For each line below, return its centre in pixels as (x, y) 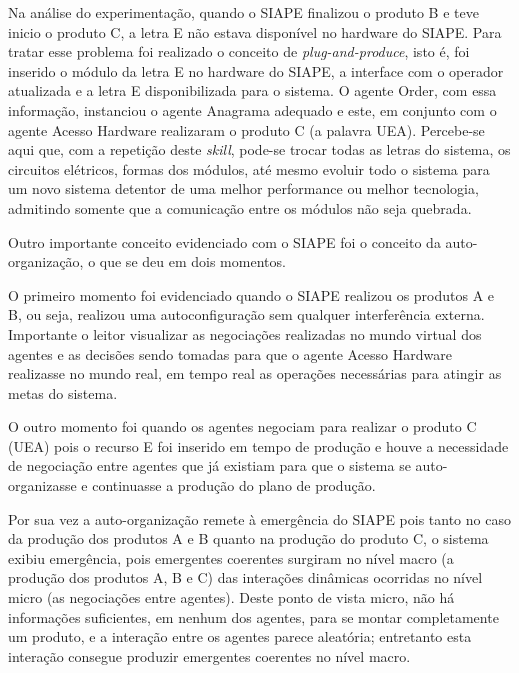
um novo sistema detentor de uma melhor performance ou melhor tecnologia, (243, 188)
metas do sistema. (63, 392)
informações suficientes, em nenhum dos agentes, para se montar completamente (253, 616)
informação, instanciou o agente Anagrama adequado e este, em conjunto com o (252, 109)
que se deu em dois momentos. (192, 261)
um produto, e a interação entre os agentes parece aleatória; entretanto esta (240, 636)
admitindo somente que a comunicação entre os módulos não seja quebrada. (240, 207)
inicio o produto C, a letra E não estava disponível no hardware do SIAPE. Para (255, 31)
